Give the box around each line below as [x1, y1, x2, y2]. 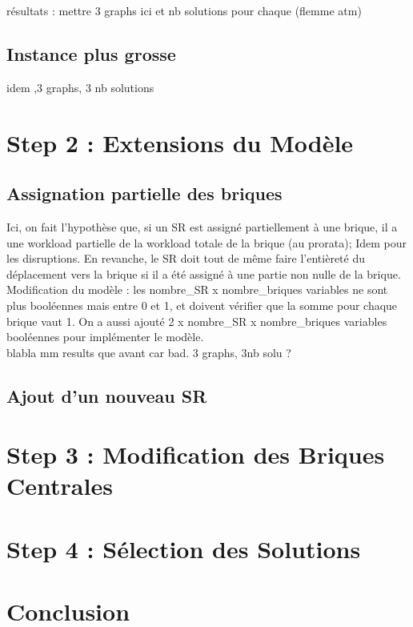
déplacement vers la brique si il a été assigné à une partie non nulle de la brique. [6, 265, 401, 282]
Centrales [6, 469, 113, 502]
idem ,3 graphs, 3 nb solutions [6, 78, 154, 95]
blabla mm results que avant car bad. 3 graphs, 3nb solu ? [6, 344, 291, 360]
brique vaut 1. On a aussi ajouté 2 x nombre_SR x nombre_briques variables [6, 312, 387, 329]
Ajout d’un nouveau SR [6, 383, 207, 408]
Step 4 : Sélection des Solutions [6, 532, 361, 565]
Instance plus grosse [6, 41, 176, 66]
